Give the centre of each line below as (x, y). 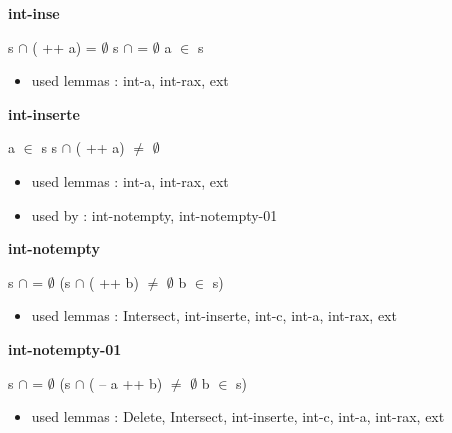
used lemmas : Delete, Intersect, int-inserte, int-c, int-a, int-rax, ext (238, 416)
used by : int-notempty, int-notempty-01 (154, 214)
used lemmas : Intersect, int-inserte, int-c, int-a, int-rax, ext (214, 315)
